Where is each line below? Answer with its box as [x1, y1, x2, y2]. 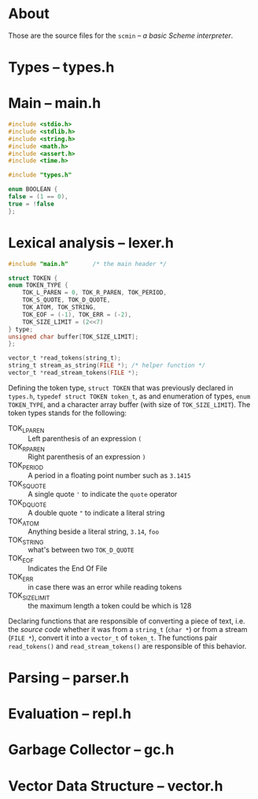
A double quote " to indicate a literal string [28, 508, 165, 517]
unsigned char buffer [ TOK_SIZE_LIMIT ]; [8, 332, 139, 341]
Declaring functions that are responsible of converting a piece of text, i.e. [8, 616, 245, 626]
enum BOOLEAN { [8, 186, 58, 194]
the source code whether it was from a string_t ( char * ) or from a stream [8, 624, 248, 634]
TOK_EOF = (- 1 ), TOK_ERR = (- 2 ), [22, 310, 132, 319]
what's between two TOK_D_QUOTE [28, 545, 135, 555]
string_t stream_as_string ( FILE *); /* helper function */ [8, 361, 206, 370]
